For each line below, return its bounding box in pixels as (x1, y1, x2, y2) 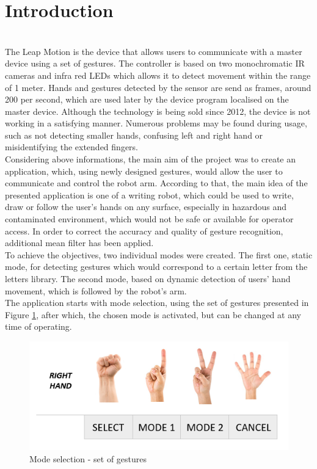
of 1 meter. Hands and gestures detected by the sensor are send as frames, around (5, 81, 312, 93)
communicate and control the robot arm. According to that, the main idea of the (5, 176, 308, 189)
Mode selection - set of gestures (29, 453, 147, 465)
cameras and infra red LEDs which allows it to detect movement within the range (5, 68, 311, 81)
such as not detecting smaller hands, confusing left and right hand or (5, 128, 263, 141)
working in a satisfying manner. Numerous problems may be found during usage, (5, 117, 307, 129)
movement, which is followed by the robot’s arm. (5, 284, 187, 297)
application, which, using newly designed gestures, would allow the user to (5, 164, 283, 177)
